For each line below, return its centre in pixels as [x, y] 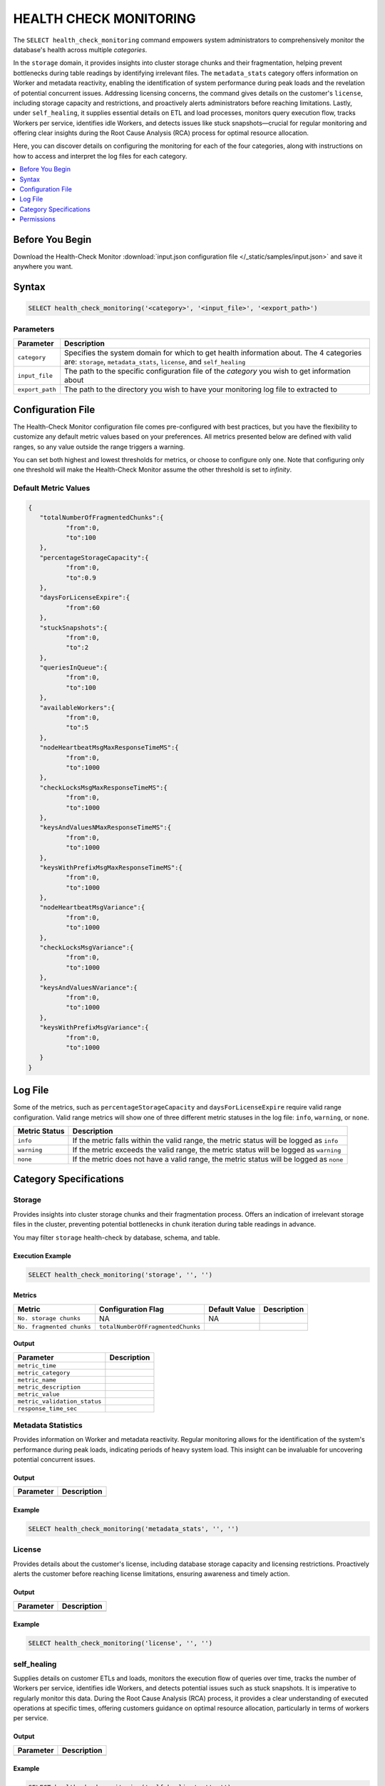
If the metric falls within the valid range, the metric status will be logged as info [205, 1141]
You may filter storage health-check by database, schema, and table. [117, 1237]
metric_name [37, 1380]
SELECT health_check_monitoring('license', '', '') [120, 1643]
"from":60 [82, 608]
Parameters [34, 329]
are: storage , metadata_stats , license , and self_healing [155, 362]
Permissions [38, 219]
